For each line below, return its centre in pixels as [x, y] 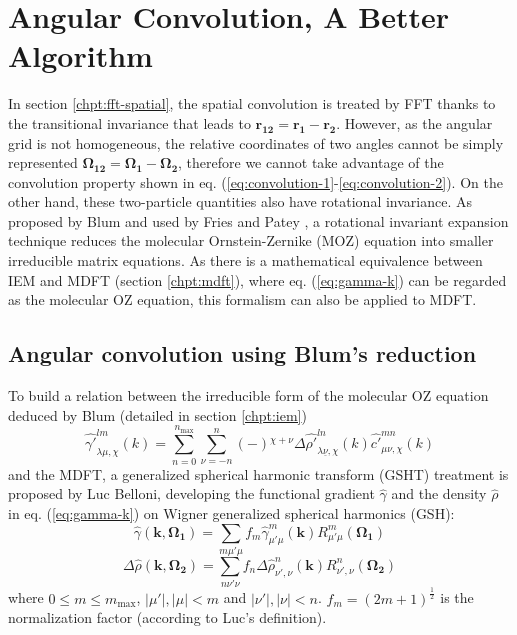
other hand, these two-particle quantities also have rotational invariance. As [240, 201]
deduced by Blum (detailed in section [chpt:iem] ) [157, 414]
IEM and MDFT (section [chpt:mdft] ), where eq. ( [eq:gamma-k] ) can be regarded [257, 279]
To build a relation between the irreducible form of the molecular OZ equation [248, 395]
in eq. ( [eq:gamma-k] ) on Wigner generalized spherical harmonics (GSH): [231, 512]
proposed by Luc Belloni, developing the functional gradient [191, 493]
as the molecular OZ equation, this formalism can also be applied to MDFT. [242, 299]
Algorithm [80, 55]
